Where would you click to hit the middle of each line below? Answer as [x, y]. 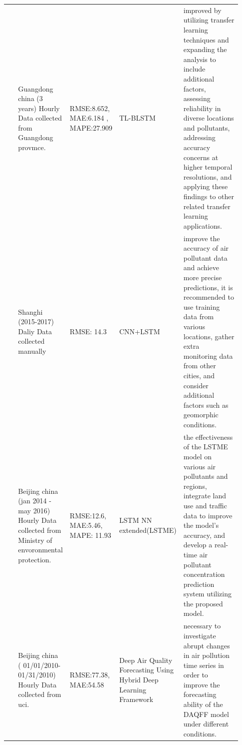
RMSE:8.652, [90, 108]
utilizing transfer [209, 20]
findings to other [209, 196]
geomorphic [201, 415]
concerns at [201, 157]
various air [200, 466]
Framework [136, 699]
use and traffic [205, 505]
